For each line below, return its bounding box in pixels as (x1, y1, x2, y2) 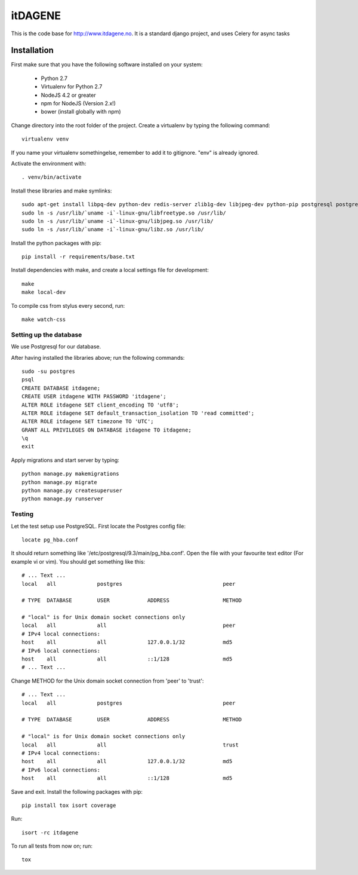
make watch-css (21, 316, 66, 323)
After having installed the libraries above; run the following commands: (11, 354, 185, 361)
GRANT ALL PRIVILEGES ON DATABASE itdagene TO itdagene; (21, 426, 192, 433)
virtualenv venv (21, 136, 69, 143)
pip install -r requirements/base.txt (21, 253, 135, 260)
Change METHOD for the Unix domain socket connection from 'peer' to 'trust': (11, 677, 204, 684)
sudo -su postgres (21, 368, 76, 375)
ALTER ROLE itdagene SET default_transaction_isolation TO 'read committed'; (21, 409, 255, 417)
